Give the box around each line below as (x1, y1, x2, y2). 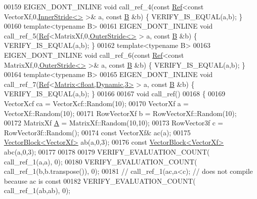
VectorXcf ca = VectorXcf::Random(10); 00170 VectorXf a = (4, 98, 189, 108)
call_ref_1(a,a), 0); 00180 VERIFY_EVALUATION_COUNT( (4, 156, 197, 166)
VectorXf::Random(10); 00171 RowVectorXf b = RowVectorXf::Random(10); (4, 108, 237, 118)
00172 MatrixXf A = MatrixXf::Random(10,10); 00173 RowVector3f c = (4, 118, 223, 128)
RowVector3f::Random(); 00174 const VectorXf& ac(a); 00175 (4, 127, 191, 137)
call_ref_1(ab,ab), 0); (4, 185, 71, 196)
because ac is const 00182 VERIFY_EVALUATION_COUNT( (4, 175, 196, 186)
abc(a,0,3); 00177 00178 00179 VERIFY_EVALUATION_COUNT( (4, 146, 210, 157)
